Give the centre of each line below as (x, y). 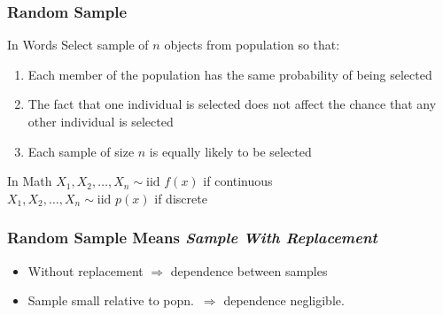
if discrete (181, 198)
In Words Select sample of (78, 45)
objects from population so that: (252, 45)
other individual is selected (101, 121)
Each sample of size (81, 151)
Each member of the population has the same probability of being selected (230, 74)
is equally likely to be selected (230, 151)
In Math (30, 181)
